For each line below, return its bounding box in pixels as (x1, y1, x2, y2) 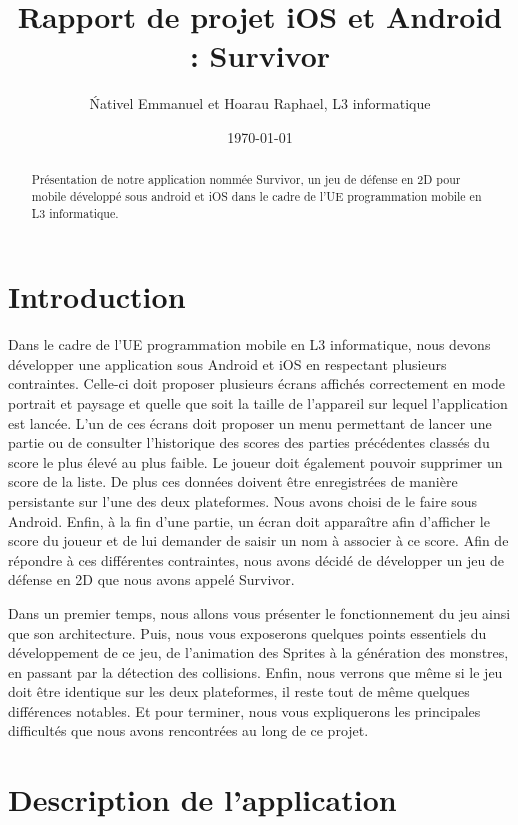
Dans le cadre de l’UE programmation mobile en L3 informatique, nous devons (8, 334, 491, 355)
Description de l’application (8, 779, 397, 820)
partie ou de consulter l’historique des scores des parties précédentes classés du (8, 432, 490, 453)
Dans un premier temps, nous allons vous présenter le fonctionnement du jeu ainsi (8, 602, 511, 623)
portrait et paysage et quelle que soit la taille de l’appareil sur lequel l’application (8, 392, 508, 413)
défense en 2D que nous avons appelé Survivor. (8, 569, 295, 590)
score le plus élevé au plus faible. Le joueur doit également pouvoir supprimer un (8, 451, 503, 472)
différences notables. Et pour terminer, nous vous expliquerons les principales (8, 700, 481, 721)
